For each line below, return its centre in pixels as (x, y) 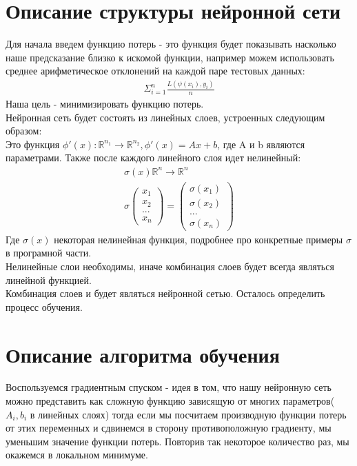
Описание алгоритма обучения (143, 354)
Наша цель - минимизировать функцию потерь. (105, 104)
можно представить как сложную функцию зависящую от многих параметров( (170, 401)
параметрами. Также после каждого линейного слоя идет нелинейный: (153, 158)
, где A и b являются (261, 144)
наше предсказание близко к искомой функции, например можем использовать (170, 57)
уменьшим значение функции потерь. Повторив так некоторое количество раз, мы (177, 441)
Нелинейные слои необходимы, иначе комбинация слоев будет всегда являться (170, 266)
